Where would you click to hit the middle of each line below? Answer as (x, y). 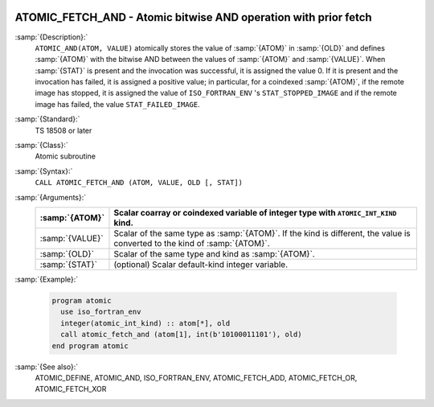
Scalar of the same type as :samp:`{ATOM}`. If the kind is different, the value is (262, 233)
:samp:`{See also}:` (47, 367)
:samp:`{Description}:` (51, 37)
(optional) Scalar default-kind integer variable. (201, 264)
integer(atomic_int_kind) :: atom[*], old (145, 323)
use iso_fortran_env (101, 312)
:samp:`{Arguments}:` (51, 197)
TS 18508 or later (63, 130)
